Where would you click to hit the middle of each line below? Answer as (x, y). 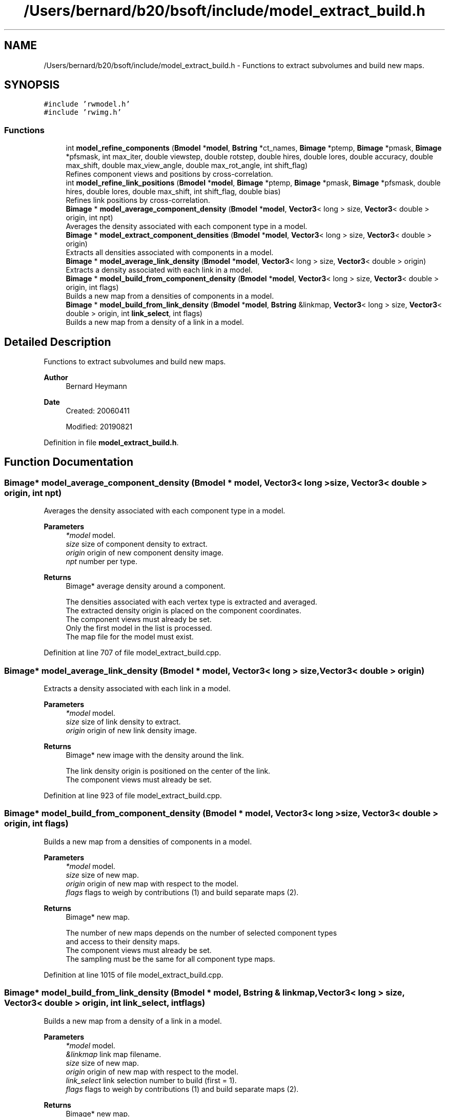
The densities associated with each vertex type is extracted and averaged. (191, 602)
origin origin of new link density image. (131, 730)
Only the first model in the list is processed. (139, 628)
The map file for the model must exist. (130, 637)
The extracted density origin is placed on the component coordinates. (183, 611)
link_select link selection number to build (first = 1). (151, 1080)
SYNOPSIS (32, 85)
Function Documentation (69, 462)
